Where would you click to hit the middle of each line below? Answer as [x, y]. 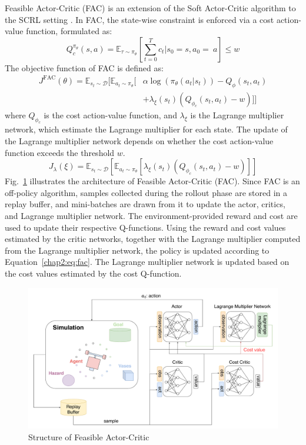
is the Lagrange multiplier [237, 114]
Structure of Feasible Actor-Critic [89, 436]
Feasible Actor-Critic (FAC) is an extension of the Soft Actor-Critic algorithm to [150, 8]
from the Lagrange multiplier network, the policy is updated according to [137, 250]
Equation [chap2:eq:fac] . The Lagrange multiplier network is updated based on [147, 262]
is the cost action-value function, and [110, 114]
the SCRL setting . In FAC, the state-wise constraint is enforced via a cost [139, 19]
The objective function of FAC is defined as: [84, 67]
